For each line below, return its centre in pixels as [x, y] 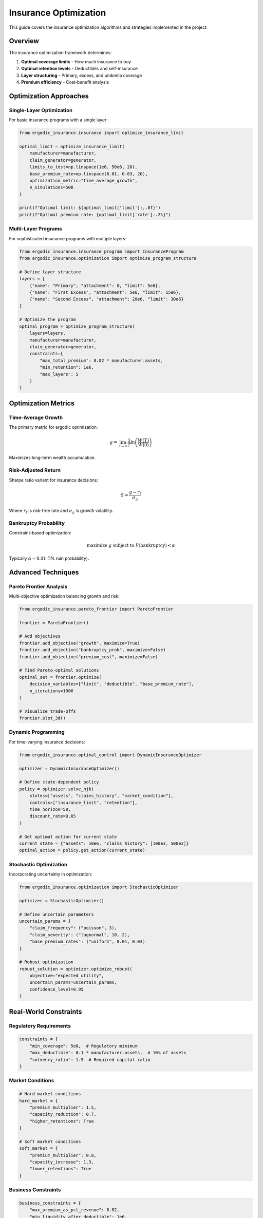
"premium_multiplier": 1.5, [63, 1107]
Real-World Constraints [46, 1012]
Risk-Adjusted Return [35, 470]
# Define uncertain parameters [57, 914]
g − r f [135, 493]
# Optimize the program [48, 320]
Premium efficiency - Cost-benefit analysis [65, 82]
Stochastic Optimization [38, 864]
